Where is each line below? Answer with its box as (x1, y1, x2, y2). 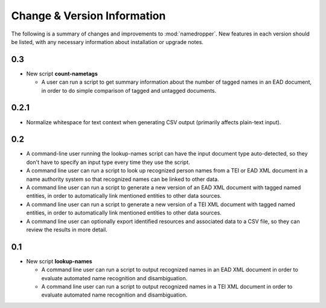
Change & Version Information (11, 9, 166, 22)
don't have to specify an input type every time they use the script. (26, 159, 190, 166)
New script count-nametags (26, 70, 98, 77)
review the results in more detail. (26, 226, 108, 233)
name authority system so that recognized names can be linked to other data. (26, 175, 220, 183)
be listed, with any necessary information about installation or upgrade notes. (11, 38, 203, 45)
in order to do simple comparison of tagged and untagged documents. (41, 87, 217, 94)
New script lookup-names (26, 257, 93, 265)
